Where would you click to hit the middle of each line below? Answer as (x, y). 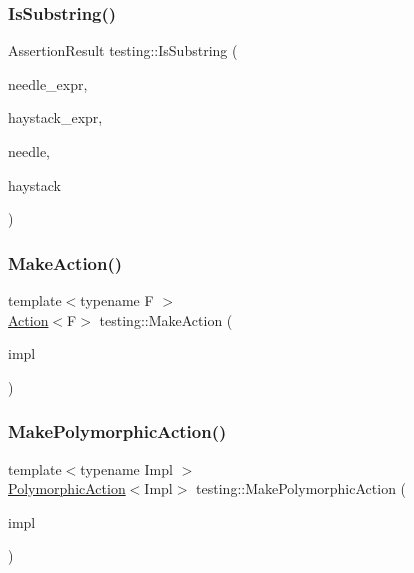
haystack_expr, (55, 117)
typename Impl (126, 468)
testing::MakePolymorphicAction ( (301, 488)
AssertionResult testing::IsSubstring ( (123, 50)
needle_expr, (48, 83)
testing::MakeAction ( (166, 319)
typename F (117, 300)
